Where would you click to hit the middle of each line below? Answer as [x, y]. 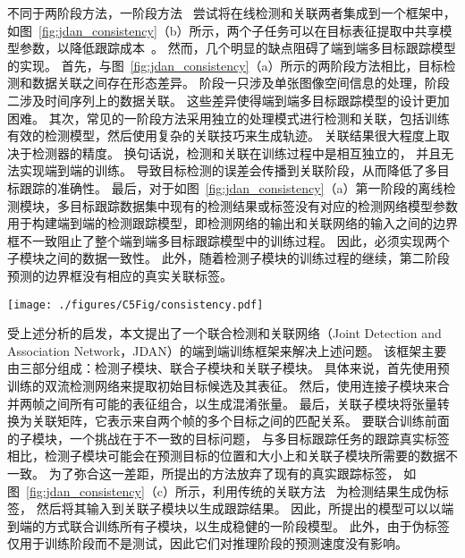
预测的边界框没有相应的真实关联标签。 [120, 275]
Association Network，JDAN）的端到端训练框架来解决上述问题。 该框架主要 [227, 350]
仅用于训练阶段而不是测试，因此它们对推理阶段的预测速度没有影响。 [207, 543]
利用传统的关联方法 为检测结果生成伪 [325, 490]
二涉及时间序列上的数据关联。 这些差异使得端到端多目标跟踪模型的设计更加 [228, 100]
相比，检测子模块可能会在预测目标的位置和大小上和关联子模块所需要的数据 [226, 456]
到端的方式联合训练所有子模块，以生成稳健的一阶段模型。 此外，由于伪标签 [228, 525]
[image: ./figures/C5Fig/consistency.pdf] [135, 304]
